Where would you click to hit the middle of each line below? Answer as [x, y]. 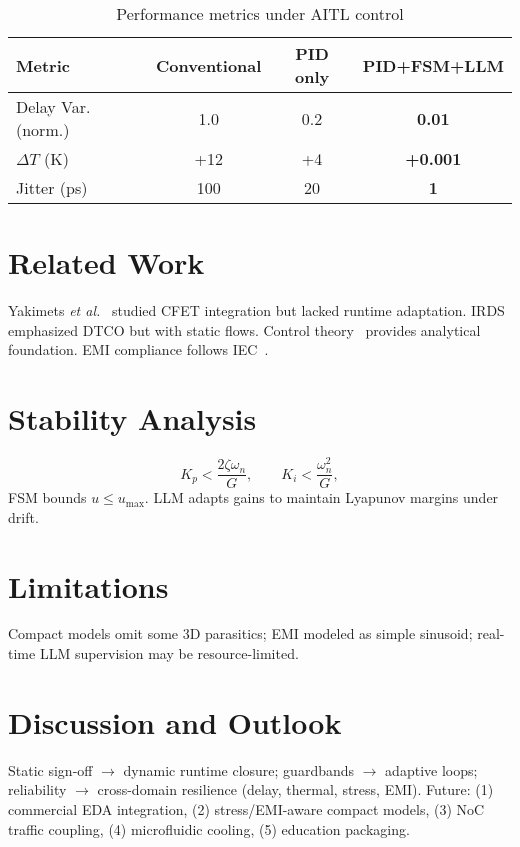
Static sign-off [50, 769]
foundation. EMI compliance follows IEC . [138, 349]
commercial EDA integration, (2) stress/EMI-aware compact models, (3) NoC [246, 808]
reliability [37, 789]
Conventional [209, 65]
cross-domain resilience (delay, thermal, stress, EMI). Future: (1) [295, 789]
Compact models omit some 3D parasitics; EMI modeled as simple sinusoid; [240, 633]
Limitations [88, 585]
